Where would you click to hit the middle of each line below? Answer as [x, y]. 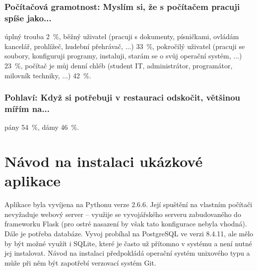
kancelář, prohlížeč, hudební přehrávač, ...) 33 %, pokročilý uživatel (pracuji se [125, 46]
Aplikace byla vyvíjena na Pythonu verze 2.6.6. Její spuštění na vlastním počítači [128, 204]
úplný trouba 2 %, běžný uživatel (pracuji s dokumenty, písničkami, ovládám [122, 36]
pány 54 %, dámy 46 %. [42, 127]
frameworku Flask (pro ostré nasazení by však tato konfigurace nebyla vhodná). [126, 224]
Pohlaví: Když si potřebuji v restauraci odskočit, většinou [123, 97]
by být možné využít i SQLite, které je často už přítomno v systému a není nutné [128, 243]
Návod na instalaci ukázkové [104, 161]
